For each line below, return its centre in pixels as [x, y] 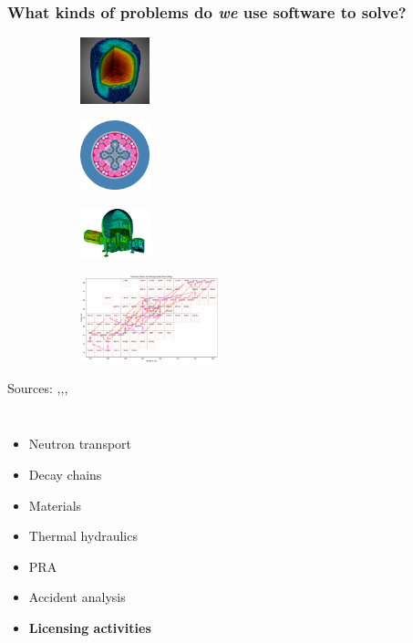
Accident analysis [77, 597]
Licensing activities [90, 627]
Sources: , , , [38, 387]
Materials [55, 505]
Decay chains [65, 474]
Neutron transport [80, 444]
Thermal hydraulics [83, 536]
